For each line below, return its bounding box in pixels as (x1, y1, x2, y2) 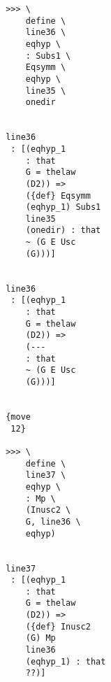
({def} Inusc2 (25, 621, 91, 632)
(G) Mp (25, 633, 56, 644)
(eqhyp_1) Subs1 (25, 202, 101, 213)
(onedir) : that (25, 225, 101, 236)
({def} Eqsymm (25, 190, 91, 201)
